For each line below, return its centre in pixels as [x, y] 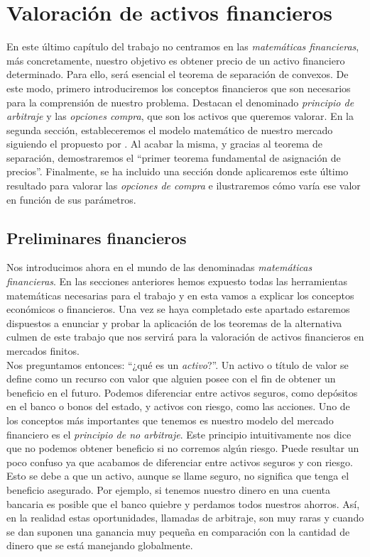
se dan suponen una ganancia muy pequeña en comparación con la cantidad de [178, 531]
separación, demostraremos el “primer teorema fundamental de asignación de [174, 157]
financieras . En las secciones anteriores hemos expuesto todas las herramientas [177, 281]
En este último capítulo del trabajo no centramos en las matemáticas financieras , [183, 46]
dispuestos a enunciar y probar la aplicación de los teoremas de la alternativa [174, 322]
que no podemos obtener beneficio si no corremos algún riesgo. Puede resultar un [183, 448]
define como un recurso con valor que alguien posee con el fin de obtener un [171, 379]
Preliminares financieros [97, 237]
